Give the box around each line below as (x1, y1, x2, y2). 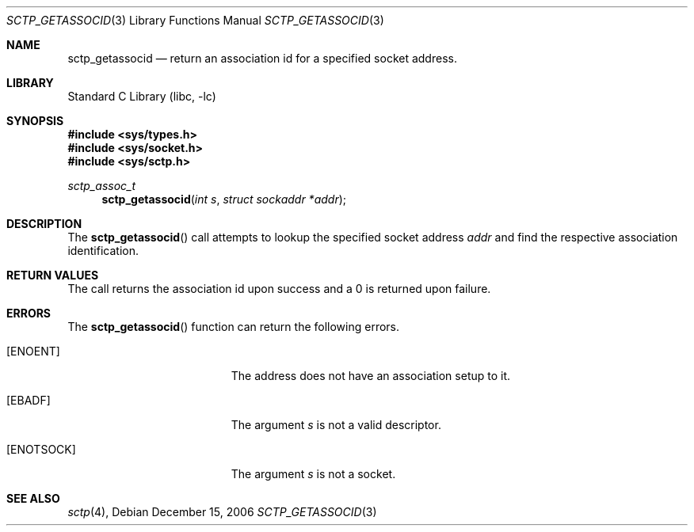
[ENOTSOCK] (6, 443, 76, 456)
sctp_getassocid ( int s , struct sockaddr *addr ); (101, 192, 346, 206)
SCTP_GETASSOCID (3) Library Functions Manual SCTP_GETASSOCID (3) (6, 13, 384, 27)
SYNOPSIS (6, 114, 64, 127)
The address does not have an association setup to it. (231, 369, 511, 382)
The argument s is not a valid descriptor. (231, 418, 441, 431)
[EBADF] (6, 393, 51, 407)
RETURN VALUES (6, 268, 99, 282)
